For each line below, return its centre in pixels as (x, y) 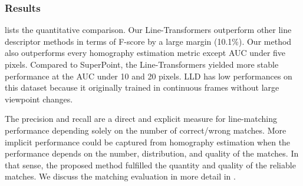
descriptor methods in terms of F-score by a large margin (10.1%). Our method (148, 41)
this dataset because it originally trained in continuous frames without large (142, 87)
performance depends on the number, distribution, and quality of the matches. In (152, 153)
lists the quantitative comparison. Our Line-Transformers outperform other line (148, 30)
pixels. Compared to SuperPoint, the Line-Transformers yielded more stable (142, 64)
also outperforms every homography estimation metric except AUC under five (145, 53)
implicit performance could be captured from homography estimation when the (148, 142)
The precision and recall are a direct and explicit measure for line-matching (141, 119)
